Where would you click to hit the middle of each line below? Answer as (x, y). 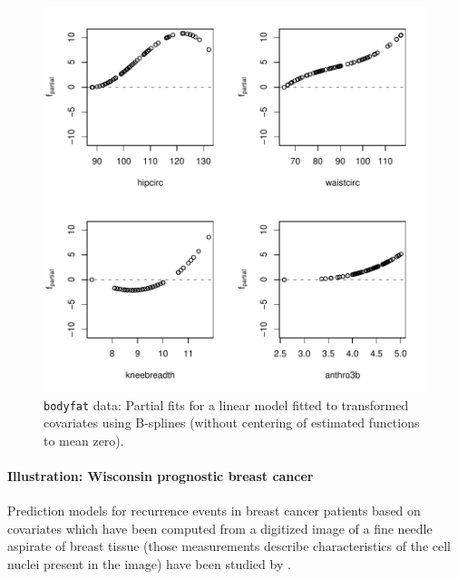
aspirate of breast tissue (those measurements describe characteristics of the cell (229, 546)
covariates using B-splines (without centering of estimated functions (232, 423)
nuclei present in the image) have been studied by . (149, 564)
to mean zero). (84, 440)
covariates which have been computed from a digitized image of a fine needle (220, 528)
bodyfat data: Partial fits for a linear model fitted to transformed (226, 404)
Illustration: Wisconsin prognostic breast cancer (161, 476)
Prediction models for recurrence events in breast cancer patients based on (214, 511)
